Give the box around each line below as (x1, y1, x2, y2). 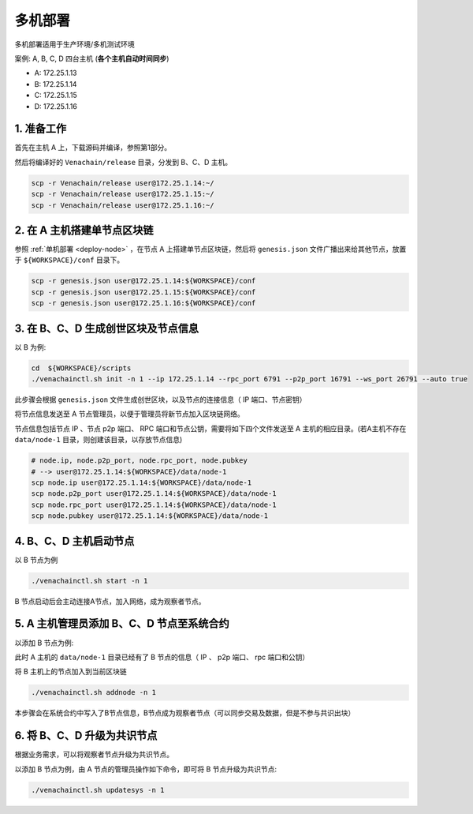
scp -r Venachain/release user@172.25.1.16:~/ (31, 201, 214, 209)
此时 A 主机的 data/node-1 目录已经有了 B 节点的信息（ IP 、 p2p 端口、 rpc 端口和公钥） (14, 652, 310, 662)
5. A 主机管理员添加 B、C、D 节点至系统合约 (14, 617, 230, 631)
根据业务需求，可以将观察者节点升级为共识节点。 (14, 750, 173, 760)
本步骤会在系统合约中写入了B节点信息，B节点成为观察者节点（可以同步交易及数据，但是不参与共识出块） (14, 708, 356, 718)
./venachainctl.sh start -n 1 (31, 576, 148, 585)
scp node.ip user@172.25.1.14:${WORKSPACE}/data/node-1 (31, 478, 252, 487)
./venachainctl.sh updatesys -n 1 (31, 786, 165, 794)
